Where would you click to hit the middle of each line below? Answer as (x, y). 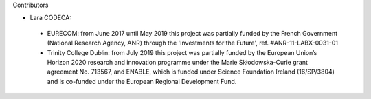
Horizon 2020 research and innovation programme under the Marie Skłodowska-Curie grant (178, 62)
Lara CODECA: (50, 18)
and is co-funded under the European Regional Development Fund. (142, 81)
